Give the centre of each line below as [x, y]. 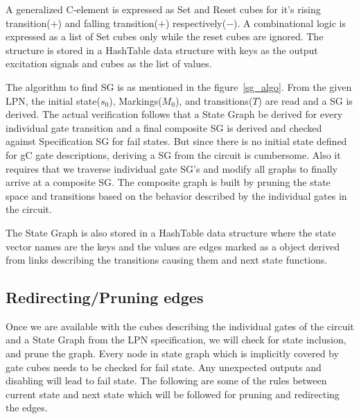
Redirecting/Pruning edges [105, 297]
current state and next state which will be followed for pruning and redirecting [173, 394]
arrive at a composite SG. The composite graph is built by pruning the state [168, 182]
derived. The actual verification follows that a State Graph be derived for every [174, 114]
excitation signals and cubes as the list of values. [109, 63]
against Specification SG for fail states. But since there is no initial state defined [176, 141]
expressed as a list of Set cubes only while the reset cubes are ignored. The [165, 36]
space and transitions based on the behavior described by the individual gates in [176, 195]
